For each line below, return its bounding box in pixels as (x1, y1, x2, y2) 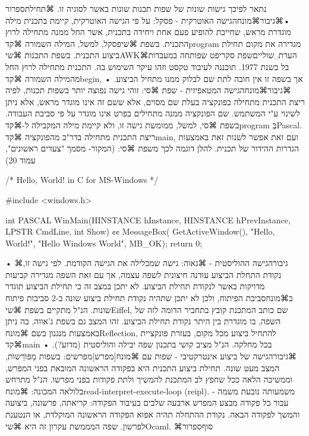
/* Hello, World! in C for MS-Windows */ (5, 173, 159, 186)
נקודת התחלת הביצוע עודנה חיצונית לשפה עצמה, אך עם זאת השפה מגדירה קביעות (5, 268, 282, 280)
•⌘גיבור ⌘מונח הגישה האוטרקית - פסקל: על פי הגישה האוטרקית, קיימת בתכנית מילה (5, 14, 290, 26)
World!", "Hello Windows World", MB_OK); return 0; (5, 236, 203, 249)
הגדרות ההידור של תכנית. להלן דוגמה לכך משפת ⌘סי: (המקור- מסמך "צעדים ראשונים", (5, 142, 299, 154)
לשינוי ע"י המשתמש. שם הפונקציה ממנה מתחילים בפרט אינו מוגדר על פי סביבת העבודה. (5, 107, 300, 119)
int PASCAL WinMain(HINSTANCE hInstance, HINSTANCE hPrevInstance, (5, 213, 291, 226)
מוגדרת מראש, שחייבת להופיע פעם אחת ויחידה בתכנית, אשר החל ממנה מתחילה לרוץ (5, 26, 291, 38)
